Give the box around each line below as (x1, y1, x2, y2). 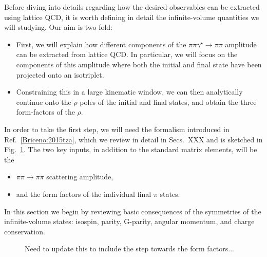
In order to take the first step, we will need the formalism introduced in (4, 123, 230, 134)
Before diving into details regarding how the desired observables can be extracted (4, 2, 260, 12)
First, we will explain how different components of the (16, 39, 186, 49)
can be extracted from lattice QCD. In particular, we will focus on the (16, 49, 238, 60)
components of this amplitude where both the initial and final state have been (16, 59, 262, 69)
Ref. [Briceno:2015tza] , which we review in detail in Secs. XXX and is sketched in (4, 134, 263, 144)
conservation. (4, 226, 45, 236)
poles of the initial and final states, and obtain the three (80, 96, 257, 107)
